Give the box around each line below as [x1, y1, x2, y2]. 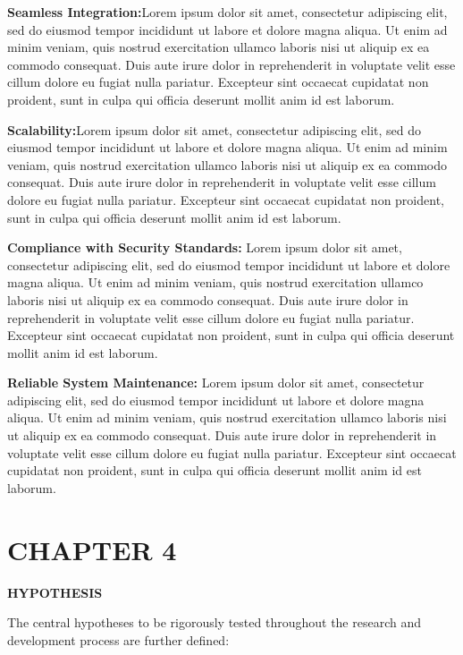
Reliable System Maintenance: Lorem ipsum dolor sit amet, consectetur [7, 373, 425, 392]
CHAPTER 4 [7, 531, 177, 567]
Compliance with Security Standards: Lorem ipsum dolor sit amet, [7, 238, 402, 257]
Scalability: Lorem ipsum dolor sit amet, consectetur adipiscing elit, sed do [7, 120, 422, 139]
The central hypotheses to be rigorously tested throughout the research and [7, 613, 422, 632]
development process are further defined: [7, 630, 230, 649]
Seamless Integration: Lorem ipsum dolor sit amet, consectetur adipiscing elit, [7, 3, 448, 21]
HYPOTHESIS [7, 583, 103, 601]
